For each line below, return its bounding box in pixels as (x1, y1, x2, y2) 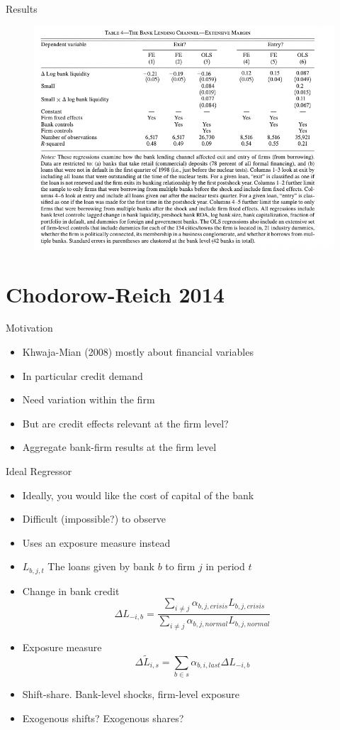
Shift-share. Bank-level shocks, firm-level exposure (22, 687, 240, 702)
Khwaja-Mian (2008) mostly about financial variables (22, 344, 254, 359)
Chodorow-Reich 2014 (6, 279, 225, 308)
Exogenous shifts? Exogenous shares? (22, 710, 184, 725)
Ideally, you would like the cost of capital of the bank (22, 487, 254, 502)
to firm (165, 559, 195, 574)
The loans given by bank (47, 559, 154, 574)
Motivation (6, 320, 53, 335)
